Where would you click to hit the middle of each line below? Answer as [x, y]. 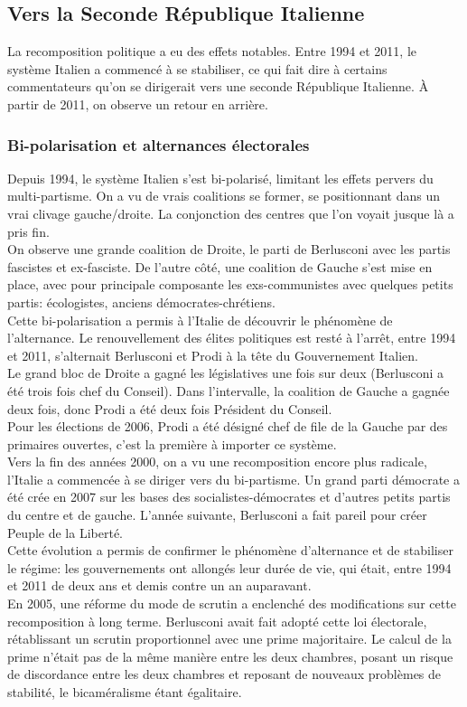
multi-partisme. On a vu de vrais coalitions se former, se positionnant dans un [224, 196]
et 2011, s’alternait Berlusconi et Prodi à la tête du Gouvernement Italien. [213, 355]
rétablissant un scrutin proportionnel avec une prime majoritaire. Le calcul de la [229, 639]
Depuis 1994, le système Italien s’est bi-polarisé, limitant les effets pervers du [220, 178]
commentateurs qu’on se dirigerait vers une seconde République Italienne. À [218, 86]
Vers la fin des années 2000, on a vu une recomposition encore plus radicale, [217, 462]
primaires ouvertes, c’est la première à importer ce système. [172, 443]
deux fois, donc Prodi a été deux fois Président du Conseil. [170, 408]
